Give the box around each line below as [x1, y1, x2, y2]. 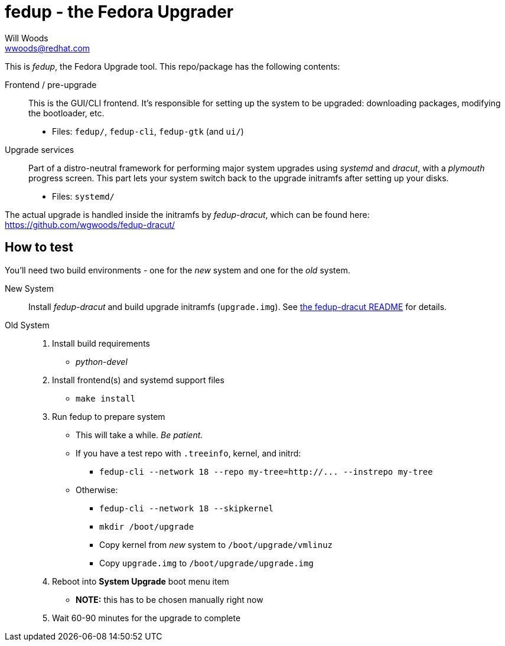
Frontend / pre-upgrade [5, 79, 97, 90]
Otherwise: [76, 484, 118, 495]
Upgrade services [5, 144, 74, 155]
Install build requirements [52, 338, 150, 348]
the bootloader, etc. [28, 107, 105, 118]
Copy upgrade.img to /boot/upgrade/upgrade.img [99, 557, 314, 568]
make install [76, 393, 136, 403]
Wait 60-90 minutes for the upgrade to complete [52, 612, 241, 623]
